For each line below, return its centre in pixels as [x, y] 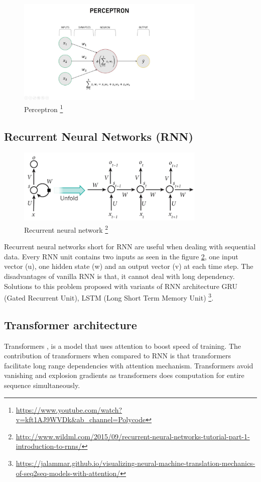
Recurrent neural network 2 [66, 229]
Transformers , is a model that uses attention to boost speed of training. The [123, 346]
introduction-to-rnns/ [49, 446]
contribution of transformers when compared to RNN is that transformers [118, 356]
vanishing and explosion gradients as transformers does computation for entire [124, 375]
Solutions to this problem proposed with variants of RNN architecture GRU [121, 286]
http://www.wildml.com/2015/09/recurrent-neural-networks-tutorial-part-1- [133, 436]
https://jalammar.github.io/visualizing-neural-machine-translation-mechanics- [136, 463]
